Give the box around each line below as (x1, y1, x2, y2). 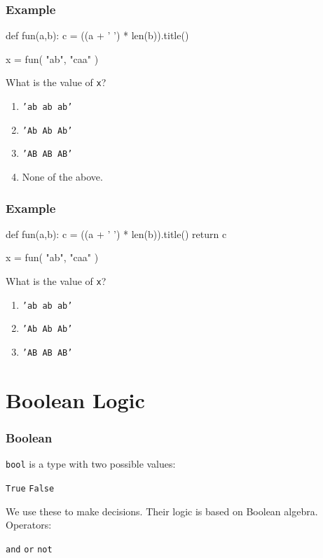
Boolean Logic (6, 385, 145, 414)
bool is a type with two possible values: (6, 456, 176, 471)
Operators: (6, 517, 52, 532)
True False (6, 483, 55, 494)
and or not (6, 544, 53, 554)
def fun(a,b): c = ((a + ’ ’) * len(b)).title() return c (6, 226, 227, 241)
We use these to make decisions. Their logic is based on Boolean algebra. (6, 503, 318, 518)
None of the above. (22, 169, 103, 184)
